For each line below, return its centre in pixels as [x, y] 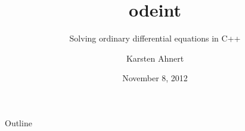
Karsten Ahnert [155, 58]
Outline [18, 122]
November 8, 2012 [155, 78]
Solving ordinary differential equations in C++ [155, 38]
